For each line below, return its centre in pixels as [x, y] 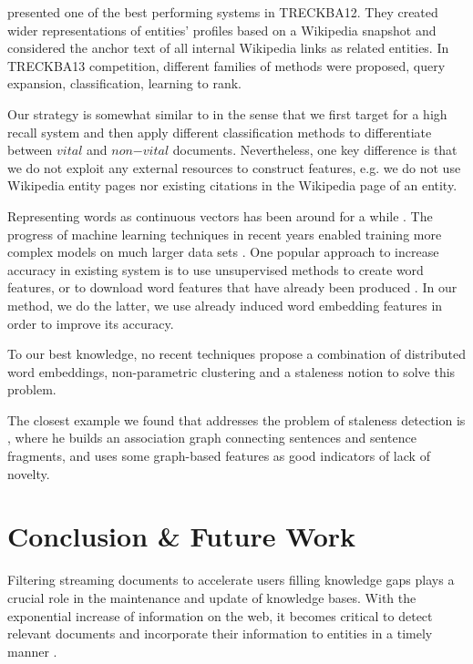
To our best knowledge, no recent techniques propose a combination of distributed [236, 354]
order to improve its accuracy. [91, 323]
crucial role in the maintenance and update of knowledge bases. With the [212, 597]
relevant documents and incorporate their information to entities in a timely [220, 633]
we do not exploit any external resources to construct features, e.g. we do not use [234, 167]
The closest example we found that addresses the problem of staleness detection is [236, 419]
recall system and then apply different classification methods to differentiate [220, 132]
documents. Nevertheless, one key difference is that [315, 150]
